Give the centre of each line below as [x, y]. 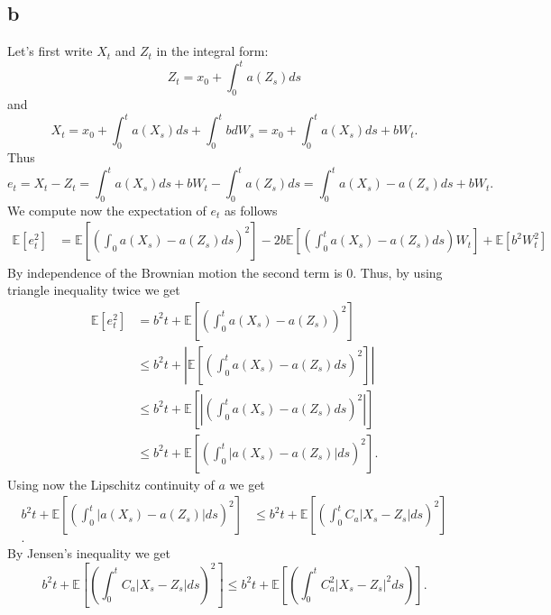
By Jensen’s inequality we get [89, 553]
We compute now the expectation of [107, 210]
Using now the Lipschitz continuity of [111, 484]
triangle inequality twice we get [94, 290]
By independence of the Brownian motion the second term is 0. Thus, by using [225, 272]
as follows [251, 210]
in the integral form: [212, 51]
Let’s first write [50, 51]
